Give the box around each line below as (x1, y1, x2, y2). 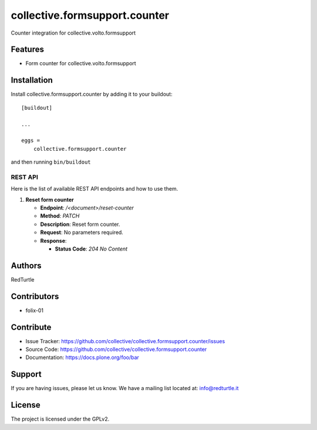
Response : (40, 237, 67, 244)
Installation (11, 75, 53, 85)
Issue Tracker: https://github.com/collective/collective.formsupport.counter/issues (25, 337, 225, 344)
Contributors (11, 291, 59, 302)
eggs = (21, 137, 41, 144)
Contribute (11, 322, 52, 332)
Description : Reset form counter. (40, 221, 120, 228)
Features (11, 45, 44, 55)
